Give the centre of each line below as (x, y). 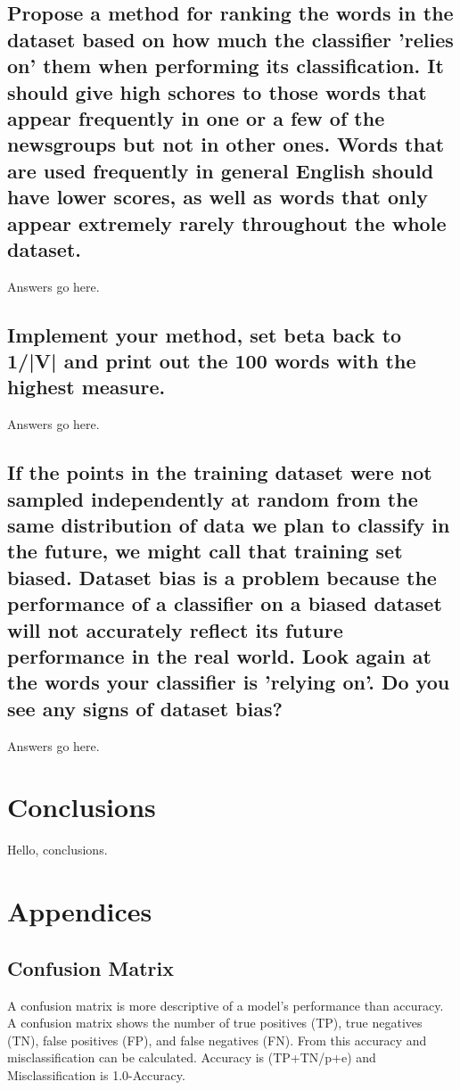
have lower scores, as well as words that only (218, 197)
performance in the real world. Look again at (219, 656)
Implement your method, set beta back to (205, 334)
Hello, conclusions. (57, 850)
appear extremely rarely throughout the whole (227, 223)
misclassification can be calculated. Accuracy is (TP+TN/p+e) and (192, 1057)
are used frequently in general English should (221, 170)
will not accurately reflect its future (175, 629)
